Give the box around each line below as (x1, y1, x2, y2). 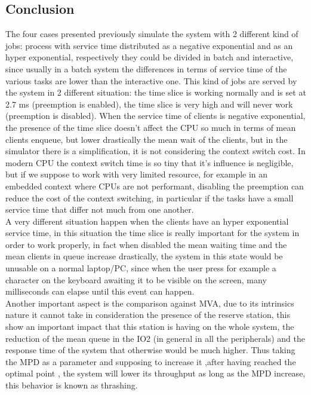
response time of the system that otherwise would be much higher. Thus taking (5, 344, 295, 356)
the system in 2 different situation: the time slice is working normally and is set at (5, 86, 306, 99)
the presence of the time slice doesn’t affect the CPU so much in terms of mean (5, 121, 296, 133)
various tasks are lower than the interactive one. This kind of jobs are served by (5, 74, 297, 87)
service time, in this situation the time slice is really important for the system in (5, 226, 300, 239)
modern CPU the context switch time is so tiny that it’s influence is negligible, (5, 156, 294, 169)
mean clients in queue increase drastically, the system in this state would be (5, 250, 283, 262)
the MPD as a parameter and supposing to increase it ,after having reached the (5, 355, 296, 368)
